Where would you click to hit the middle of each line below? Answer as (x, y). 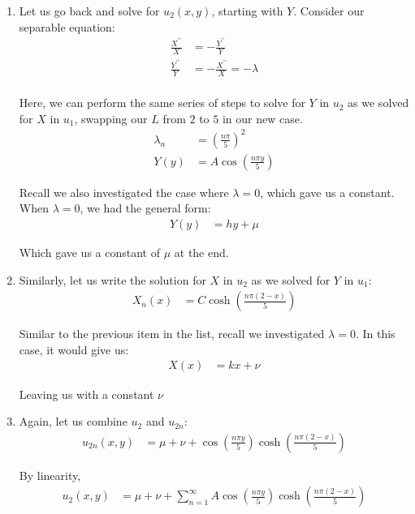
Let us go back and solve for (89, 11)
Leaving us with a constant (86, 394)
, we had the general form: (145, 208)
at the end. (201, 253)
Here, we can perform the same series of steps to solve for (162, 103)
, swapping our (111, 118)
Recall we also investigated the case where (124, 192)
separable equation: (67, 26)
